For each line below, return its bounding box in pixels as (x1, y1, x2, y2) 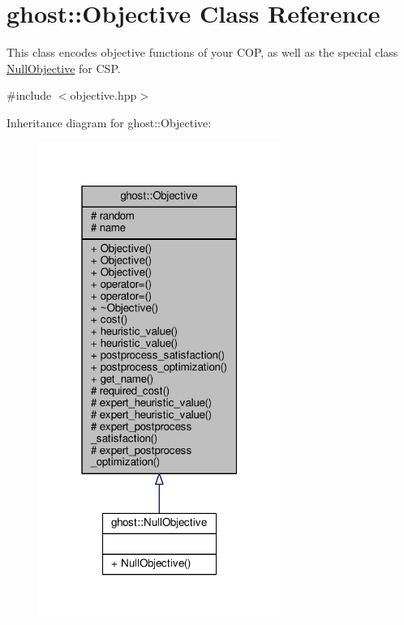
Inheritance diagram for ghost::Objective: (6, 113, 212, 131)
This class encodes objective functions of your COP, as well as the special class (6, 44, 398, 61)
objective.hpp (70, 87, 137, 104)
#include (6, 87, 52, 104)
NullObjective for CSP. (6, 59, 121, 76)
